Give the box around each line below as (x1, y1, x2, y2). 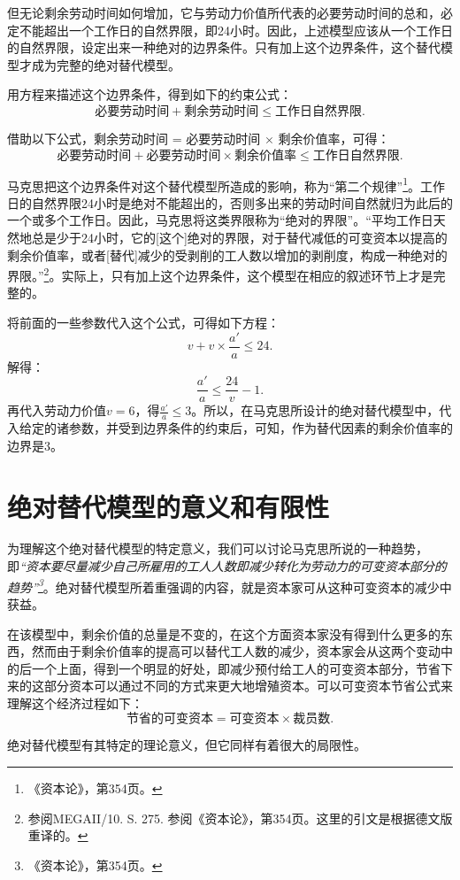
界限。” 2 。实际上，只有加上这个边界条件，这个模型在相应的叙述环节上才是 (7, 264, 433, 284)
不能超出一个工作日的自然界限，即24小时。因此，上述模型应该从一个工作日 (19, 20, 453, 39)
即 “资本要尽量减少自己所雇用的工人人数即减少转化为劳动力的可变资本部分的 (7, 557, 447, 575)
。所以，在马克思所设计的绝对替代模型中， (191, 401, 440, 420)
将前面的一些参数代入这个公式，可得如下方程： (7, 313, 280, 332)
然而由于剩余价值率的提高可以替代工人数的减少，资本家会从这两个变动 (31, 642, 441, 660)
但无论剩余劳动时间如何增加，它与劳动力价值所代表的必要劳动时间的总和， (7, 4, 441, 21)
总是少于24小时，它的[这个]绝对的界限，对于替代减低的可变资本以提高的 (31, 228, 448, 246)
